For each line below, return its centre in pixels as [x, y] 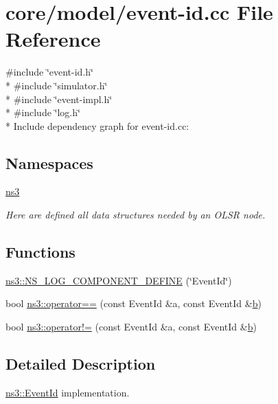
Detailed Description [81, 364]
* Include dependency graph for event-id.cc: [97, 125]
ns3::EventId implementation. [68, 392]
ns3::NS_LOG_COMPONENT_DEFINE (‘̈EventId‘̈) [119, 280]
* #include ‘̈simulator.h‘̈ [57, 85]
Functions [40, 252]
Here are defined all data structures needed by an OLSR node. [136, 215]
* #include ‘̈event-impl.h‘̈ [59, 99]
